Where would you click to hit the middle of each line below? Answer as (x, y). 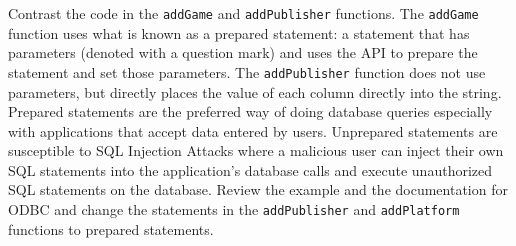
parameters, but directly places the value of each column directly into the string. (255, 91)
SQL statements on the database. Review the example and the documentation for (258, 189)
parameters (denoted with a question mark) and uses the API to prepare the (243, 52)
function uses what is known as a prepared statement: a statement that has (239, 32)
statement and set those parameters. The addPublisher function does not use (247, 71)
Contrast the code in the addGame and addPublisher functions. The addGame (243, 13)
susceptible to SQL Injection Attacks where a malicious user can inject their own (256, 150)
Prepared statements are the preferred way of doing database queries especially (250, 111)
